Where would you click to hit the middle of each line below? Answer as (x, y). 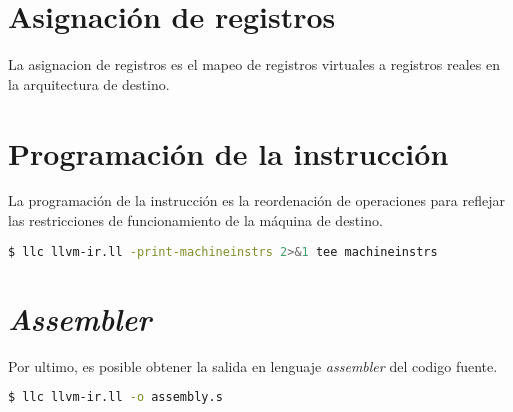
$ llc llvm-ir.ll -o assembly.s (115, 397)
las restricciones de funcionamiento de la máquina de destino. (195, 220)
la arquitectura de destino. (89, 83)
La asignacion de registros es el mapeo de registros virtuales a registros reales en (254, 64)
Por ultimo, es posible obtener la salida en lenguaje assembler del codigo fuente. (253, 365)
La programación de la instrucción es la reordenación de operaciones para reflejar (256, 200)
